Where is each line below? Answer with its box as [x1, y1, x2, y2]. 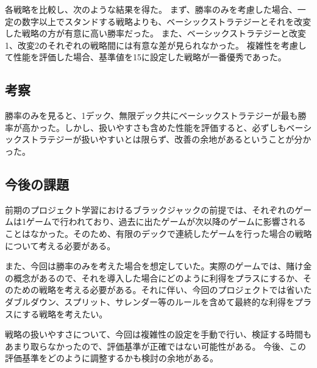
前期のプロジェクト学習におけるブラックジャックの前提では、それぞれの [5, 203, 295, 216]
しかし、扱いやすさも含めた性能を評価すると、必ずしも [64, 121, 287, 133]
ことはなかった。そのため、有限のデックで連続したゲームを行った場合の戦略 [5, 227, 312, 239]
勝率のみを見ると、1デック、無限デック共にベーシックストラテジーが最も [5, 109, 298, 122]
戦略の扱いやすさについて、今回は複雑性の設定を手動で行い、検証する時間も [5, 328, 312, 341]
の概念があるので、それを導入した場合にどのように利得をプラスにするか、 [5, 271, 304, 284]
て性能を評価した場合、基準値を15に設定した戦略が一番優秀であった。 [5, 51, 287, 63]
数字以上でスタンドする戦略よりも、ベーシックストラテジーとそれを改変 [21, 15, 312, 27]
